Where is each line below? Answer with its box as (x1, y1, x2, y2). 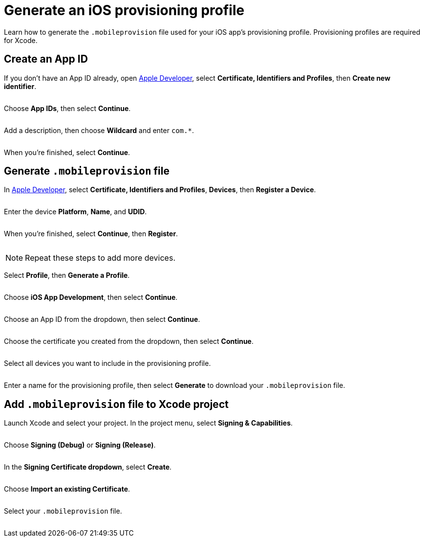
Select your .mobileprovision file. (4, 507, 122, 516)
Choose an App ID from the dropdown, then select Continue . (4, 315, 200, 324)
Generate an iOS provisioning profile (4, 2, 245, 19)
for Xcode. (4, 36, 38, 45)
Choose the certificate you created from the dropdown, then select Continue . (4, 337, 254, 346)
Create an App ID (4, 53, 88, 66)
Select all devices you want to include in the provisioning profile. (4, 359, 211, 368)
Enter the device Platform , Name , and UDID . (4, 207, 147, 216)
